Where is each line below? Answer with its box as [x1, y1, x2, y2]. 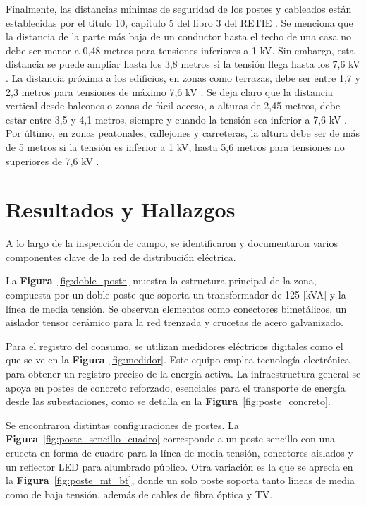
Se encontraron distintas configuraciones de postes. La [6, 417, 239, 432]
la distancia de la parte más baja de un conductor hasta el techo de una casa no [6, 29, 351, 44]
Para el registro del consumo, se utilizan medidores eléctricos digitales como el [6, 338, 343, 353]
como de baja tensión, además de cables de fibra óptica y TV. [6, 486, 273, 501]
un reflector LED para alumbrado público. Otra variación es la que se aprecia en [6, 459, 353, 474]
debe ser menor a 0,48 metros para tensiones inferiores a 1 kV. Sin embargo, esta [6, 42, 355, 57]
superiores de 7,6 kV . [6, 153, 99, 168]
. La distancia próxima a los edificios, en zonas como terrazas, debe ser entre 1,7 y [6, 70, 360, 85]
